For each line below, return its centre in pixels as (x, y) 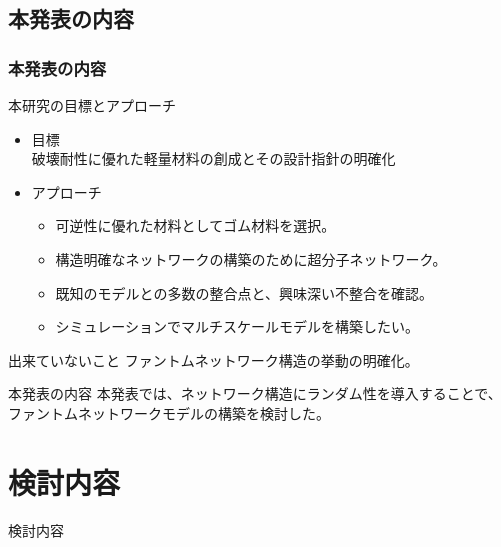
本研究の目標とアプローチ (92, 105)
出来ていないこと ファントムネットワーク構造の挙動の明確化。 (213, 359)
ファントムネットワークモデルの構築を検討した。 (169, 412)
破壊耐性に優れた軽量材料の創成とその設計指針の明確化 (213, 158)
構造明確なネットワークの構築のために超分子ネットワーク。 (251, 258)
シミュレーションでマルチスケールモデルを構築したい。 (237, 326)
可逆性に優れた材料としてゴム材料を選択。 (195, 225)
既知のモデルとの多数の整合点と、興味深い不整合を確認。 (244, 292)
